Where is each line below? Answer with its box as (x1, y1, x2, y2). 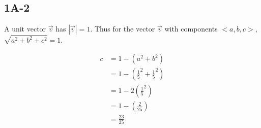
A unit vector (4, 23, 46, 34)
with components (164, 23, 218, 34)
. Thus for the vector (90, 23, 155, 34)
